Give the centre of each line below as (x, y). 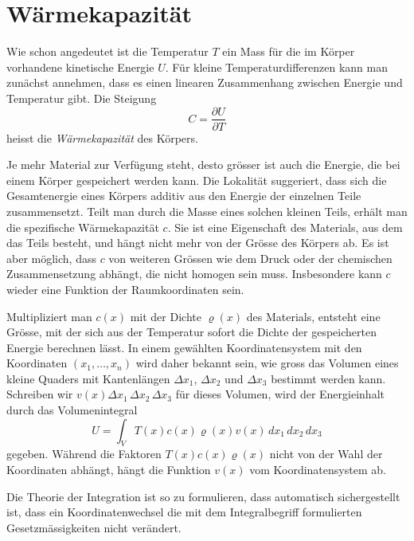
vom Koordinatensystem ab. (318, 470)
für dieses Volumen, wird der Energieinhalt (280, 394)
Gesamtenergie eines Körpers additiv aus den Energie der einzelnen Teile (184, 196)
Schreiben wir (40, 394)
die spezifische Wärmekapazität (83, 227)
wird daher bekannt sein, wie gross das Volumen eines (267, 363)
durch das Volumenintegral (72, 410)
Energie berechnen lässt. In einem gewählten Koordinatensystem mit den (184, 347)
